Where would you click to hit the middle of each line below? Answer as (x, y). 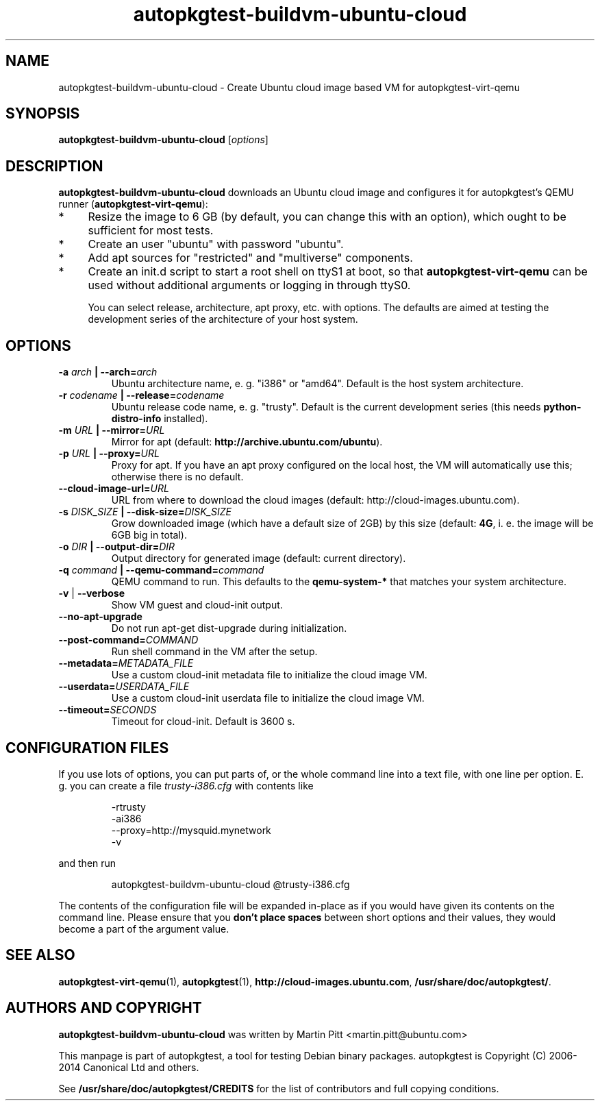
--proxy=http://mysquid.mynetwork (191, 830)
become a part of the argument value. (144, 929)
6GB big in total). (149, 535)
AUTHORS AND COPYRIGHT (104, 1008)
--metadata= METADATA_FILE (126, 663)
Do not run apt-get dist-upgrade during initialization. (229, 628)
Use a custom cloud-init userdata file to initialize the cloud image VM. (268, 698)
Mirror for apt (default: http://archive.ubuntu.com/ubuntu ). (247, 442)
